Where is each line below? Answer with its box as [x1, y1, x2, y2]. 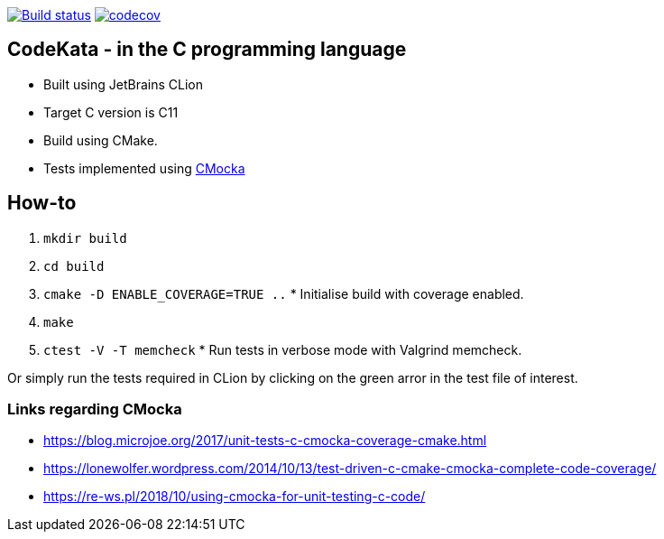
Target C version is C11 [43, 104, 179, 120]
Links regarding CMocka [7, 400, 182, 419]
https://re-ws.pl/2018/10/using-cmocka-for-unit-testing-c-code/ [43, 488, 426, 505]
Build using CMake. [43, 132, 158, 148]
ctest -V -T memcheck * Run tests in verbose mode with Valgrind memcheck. [43, 341, 522, 358]
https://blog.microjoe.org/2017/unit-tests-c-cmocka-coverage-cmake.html [43, 432, 487, 449]
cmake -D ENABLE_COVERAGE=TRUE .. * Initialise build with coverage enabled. [43, 285, 524, 302]
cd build [43, 258, 105, 274]
